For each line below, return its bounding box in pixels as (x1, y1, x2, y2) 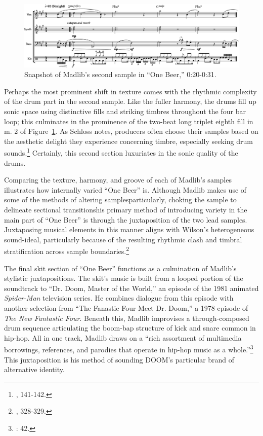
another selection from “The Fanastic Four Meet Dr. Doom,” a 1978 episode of (4, 303, 248, 313)
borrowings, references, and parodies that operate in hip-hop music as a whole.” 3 (4, 343, 253, 355)
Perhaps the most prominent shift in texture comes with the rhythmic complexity (4, 86, 257, 96)
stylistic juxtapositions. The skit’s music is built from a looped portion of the (4, 273, 243, 283)
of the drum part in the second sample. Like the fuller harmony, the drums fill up (4, 96, 256, 106)
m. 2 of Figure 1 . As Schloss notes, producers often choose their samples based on (4, 126, 258, 136)
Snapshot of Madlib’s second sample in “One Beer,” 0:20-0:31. (24, 69, 216, 80)
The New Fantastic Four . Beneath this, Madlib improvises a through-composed (4, 312, 249, 323)
